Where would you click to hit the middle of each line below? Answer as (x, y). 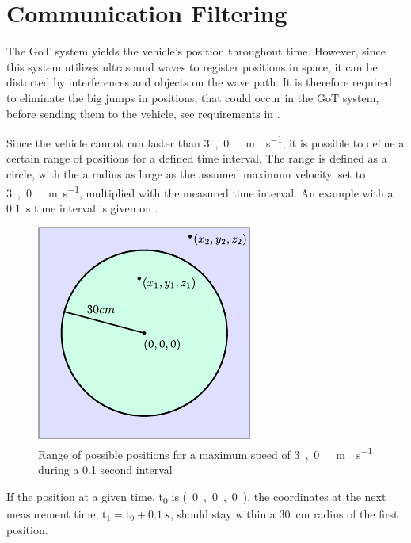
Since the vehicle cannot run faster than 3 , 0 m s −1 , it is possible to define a (205, 141)
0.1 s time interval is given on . (82, 207)
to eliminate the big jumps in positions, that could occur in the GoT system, (193, 97)
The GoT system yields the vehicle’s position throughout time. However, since (196, 51)
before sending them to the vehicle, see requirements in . (143, 113)
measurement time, (53, 513)
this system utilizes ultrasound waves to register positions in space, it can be (192, 66)
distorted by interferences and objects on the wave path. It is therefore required (200, 82)
